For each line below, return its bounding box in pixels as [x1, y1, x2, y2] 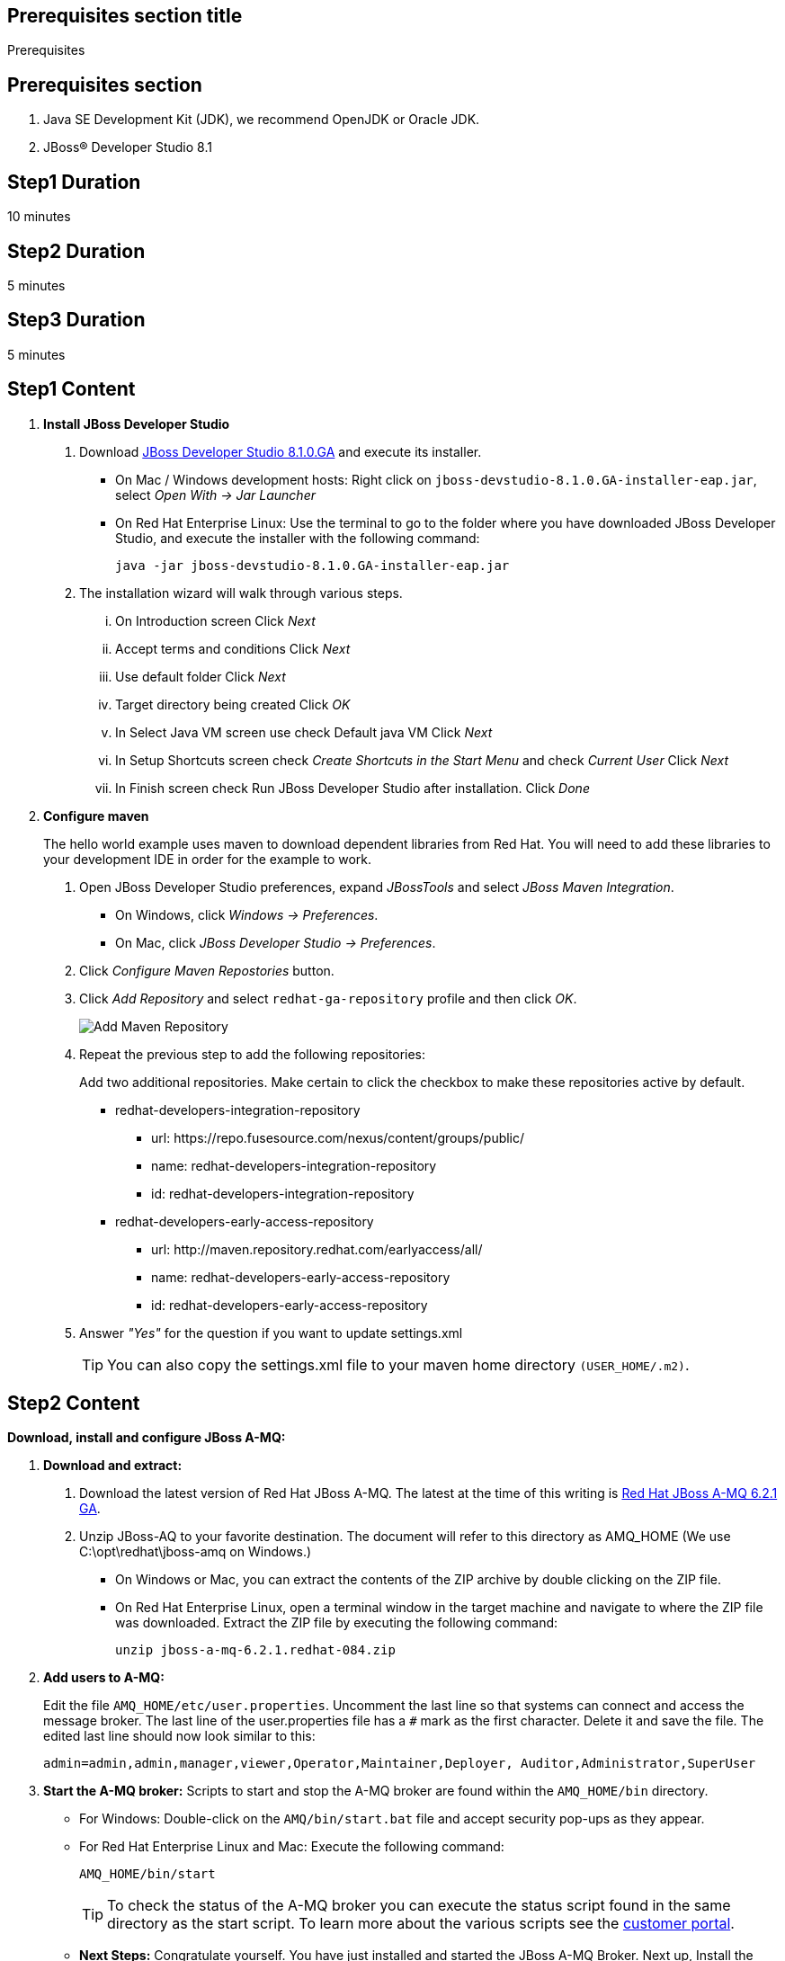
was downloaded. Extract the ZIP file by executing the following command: [115, 1615, 558, 1631]
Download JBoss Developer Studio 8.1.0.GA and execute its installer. [79, 443, 482, 459]
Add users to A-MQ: [43, 1670, 165, 1686]
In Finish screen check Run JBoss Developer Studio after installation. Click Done [115, 780, 590, 796]
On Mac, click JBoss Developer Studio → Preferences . [115, 934, 436, 950]
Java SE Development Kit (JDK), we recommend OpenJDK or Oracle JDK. [43, 111, 480, 128]
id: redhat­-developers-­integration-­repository [151, 1185, 415, 1201]
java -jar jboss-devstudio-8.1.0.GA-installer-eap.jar [115, 557, 510, 573]
